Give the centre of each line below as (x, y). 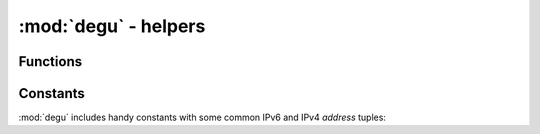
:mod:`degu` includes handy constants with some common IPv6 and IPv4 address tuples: (202, 117)
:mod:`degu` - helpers (112, 26)
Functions (50, 61)
